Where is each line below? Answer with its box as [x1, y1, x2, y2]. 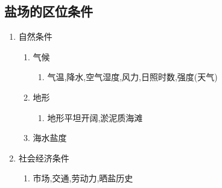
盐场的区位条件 [4, 2, 93, 20]
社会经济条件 [18, 151, 69, 164]
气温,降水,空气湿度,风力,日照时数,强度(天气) [47, 70, 218, 83]
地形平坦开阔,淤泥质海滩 [47, 111, 143, 124]
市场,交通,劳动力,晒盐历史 [33, 172, 133, 184]
